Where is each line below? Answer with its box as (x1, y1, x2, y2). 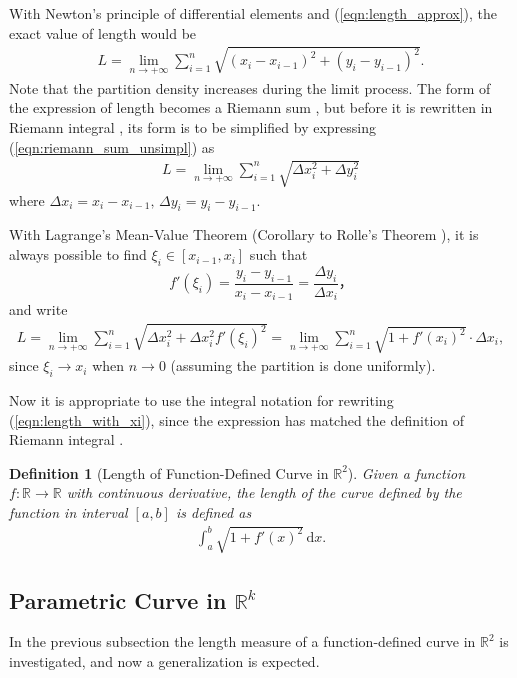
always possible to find (9, 244, 147, 265)
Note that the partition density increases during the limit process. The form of (9, 77, 491, 98)
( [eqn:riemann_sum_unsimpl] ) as (9, 136, 215, 157)
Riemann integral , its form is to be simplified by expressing (9, 116, 377, 137)
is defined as (175, 502, 252, 523)
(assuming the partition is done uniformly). (170, 355, 436, 376)
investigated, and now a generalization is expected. (9, 651, 320, 672)
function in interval (9, 502, 128, 523)
